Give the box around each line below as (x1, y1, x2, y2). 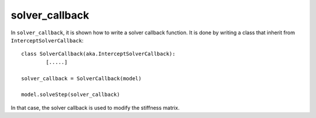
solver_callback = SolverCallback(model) (21, 75, 142, 81)
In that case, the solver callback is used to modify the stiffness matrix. (11, 104, 180, 111)
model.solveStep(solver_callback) (21, 91, 120, 98)
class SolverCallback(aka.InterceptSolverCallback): (21, 51, 176, 58)
